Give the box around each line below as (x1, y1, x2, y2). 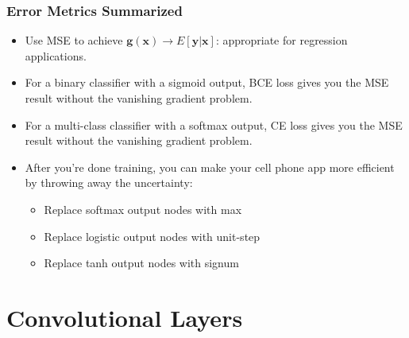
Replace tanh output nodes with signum (44, 254, 239, 271)
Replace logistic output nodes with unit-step (44, 227, 260, 244)
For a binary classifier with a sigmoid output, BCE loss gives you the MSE (25, 74, 389, 91)
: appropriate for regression (215, 32, 348, 49)
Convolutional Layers (6, 301, 243, 333)
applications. (25, 47, 87, 64)
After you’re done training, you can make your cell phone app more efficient (25, 158, 395, 175)
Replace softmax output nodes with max (44, 200, 242, 217)
